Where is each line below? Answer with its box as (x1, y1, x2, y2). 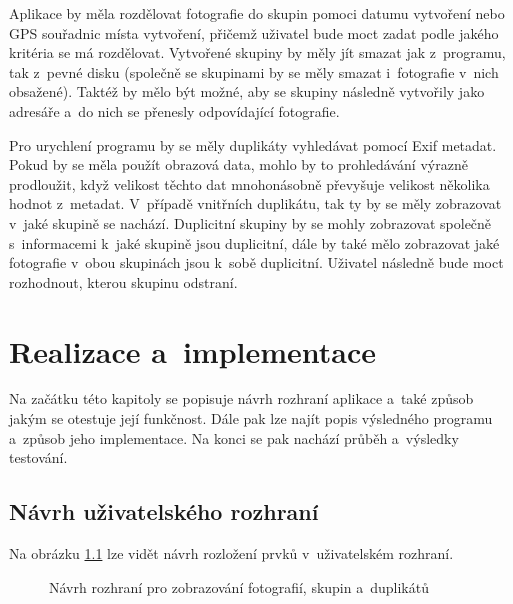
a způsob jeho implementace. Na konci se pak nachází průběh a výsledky (9, 427, 459, 448)
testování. (9, 447, 68, 468)
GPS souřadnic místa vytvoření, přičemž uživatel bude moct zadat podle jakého (9, 22, 499, 43)
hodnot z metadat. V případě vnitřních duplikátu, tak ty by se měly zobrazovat (9, 193, 502, 214)
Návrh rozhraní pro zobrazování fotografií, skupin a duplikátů (49, 576, 429, 597)
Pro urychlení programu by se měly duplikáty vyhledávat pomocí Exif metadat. (9, 134, 497, 155)
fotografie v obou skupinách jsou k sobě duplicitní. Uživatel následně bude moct (9, 252, 504, 273)
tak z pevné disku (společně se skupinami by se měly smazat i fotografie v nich (9, 61, 499, 82)
